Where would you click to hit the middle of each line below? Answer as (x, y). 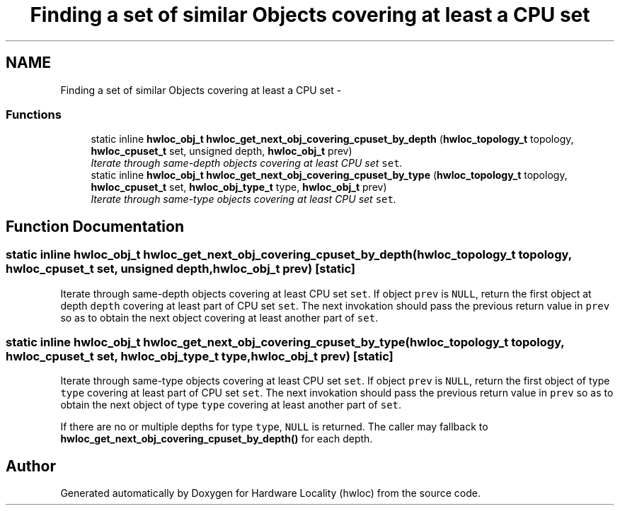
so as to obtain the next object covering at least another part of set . (219, 317)
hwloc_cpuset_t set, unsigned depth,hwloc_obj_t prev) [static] (181, 269)
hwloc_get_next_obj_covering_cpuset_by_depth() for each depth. (217, 439)
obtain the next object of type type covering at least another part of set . (231, 405)
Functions (34, 114)
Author (31, 466)
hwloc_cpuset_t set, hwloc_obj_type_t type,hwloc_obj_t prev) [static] (200, 356)
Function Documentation (95, 226)
